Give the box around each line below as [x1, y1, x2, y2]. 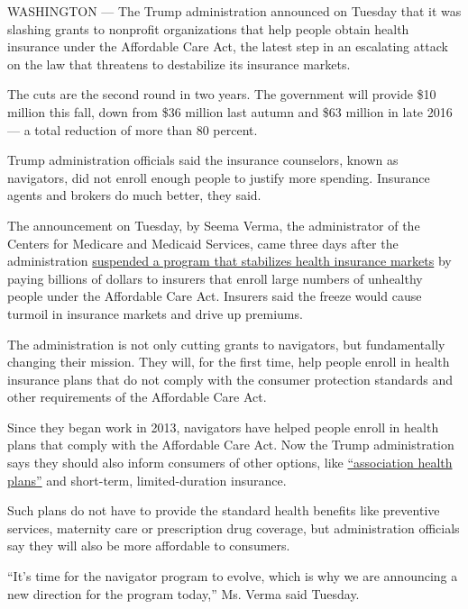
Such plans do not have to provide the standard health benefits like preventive [7, 501, 440, 520]
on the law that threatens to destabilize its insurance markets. [7, 54, 351, 73]
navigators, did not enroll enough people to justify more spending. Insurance [7, 168, 430, 186]
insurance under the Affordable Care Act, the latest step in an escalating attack [7, 37, 448, 56]
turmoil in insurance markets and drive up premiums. [7, 304, 303, 323]
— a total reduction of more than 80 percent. [7, 120, 258, 139]
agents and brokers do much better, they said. [7, 186, 262, 205]
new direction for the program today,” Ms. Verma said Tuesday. [7, 584, 360, 603]
